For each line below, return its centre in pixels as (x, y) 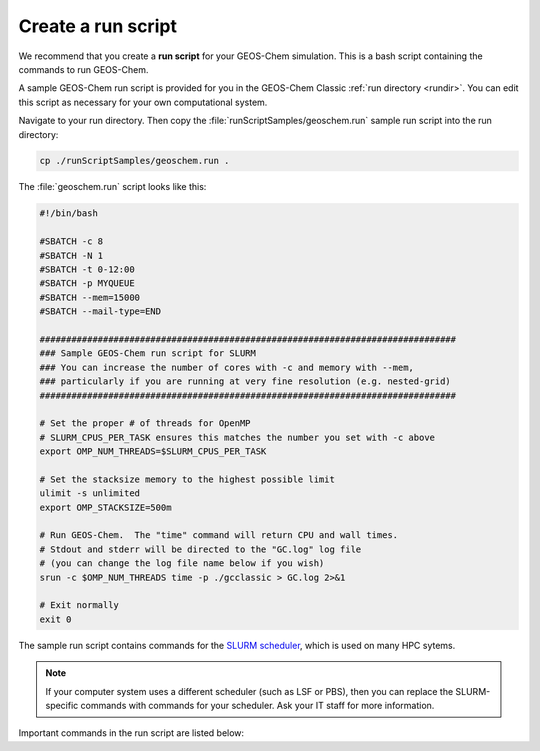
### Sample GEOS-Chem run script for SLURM (148, 353)
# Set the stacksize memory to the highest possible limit (187, 479)
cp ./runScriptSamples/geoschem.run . (134, 161)
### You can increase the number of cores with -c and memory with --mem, (227, 367)
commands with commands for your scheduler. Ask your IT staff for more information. (257, 705)
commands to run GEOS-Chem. (83, 69)
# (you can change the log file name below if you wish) (182, 563)
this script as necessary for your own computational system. (143, 102)
